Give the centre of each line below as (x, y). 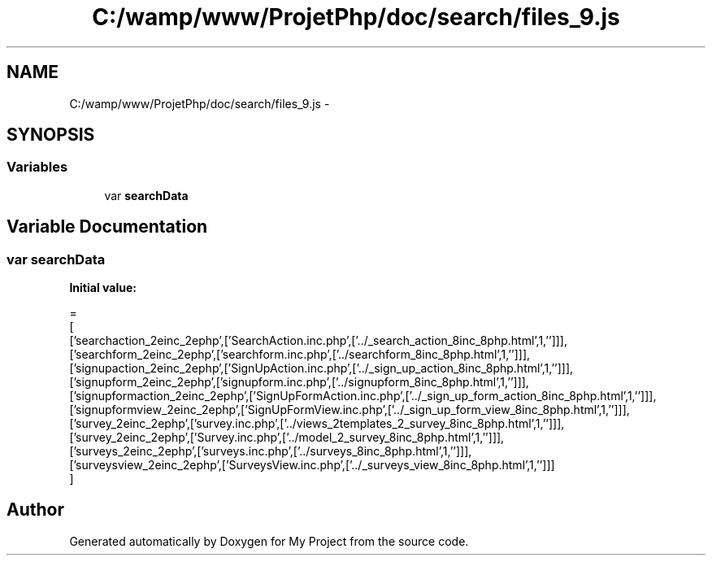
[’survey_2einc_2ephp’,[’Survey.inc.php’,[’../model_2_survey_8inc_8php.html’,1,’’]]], (287, 438)
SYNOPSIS (51, 135)
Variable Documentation (107, 227)
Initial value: (103, 288)
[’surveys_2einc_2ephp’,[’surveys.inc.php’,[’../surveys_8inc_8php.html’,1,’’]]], (271, 451)
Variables (37, 167)
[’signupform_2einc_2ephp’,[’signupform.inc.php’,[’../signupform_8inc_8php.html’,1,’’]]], (299, 382)
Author (35, 510)
